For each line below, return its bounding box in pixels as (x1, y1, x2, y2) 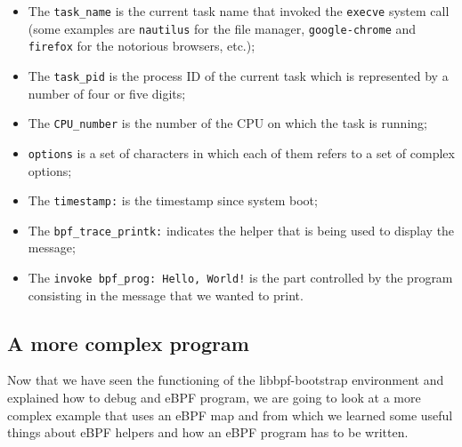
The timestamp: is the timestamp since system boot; (28, 191, 318, 210)
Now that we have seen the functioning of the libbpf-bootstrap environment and (7, 371, 444, 389)
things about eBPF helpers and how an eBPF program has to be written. (7, 423, 409, 442)
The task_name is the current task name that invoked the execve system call (28, 2, 450, 20)
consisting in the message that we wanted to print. (28, 285, 304, 304)
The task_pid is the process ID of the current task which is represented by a (28, 66, 449, 84)
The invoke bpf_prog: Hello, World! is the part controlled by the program (28, 268, 453, 287)
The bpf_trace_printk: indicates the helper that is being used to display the (28, 220, 455, 239)
